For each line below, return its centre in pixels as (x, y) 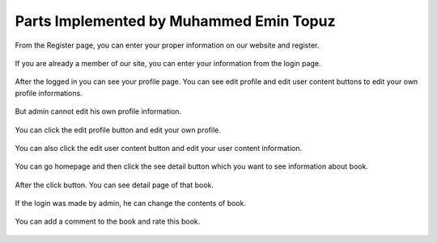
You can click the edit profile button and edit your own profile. (118, 130)
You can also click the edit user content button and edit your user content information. (159, 148)
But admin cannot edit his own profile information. (98, 111)
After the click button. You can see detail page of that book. (114, 185)
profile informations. (49, 93)
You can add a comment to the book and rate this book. (108, 221)
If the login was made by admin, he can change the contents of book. (131, 203)
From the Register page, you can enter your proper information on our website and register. (167, 45)
